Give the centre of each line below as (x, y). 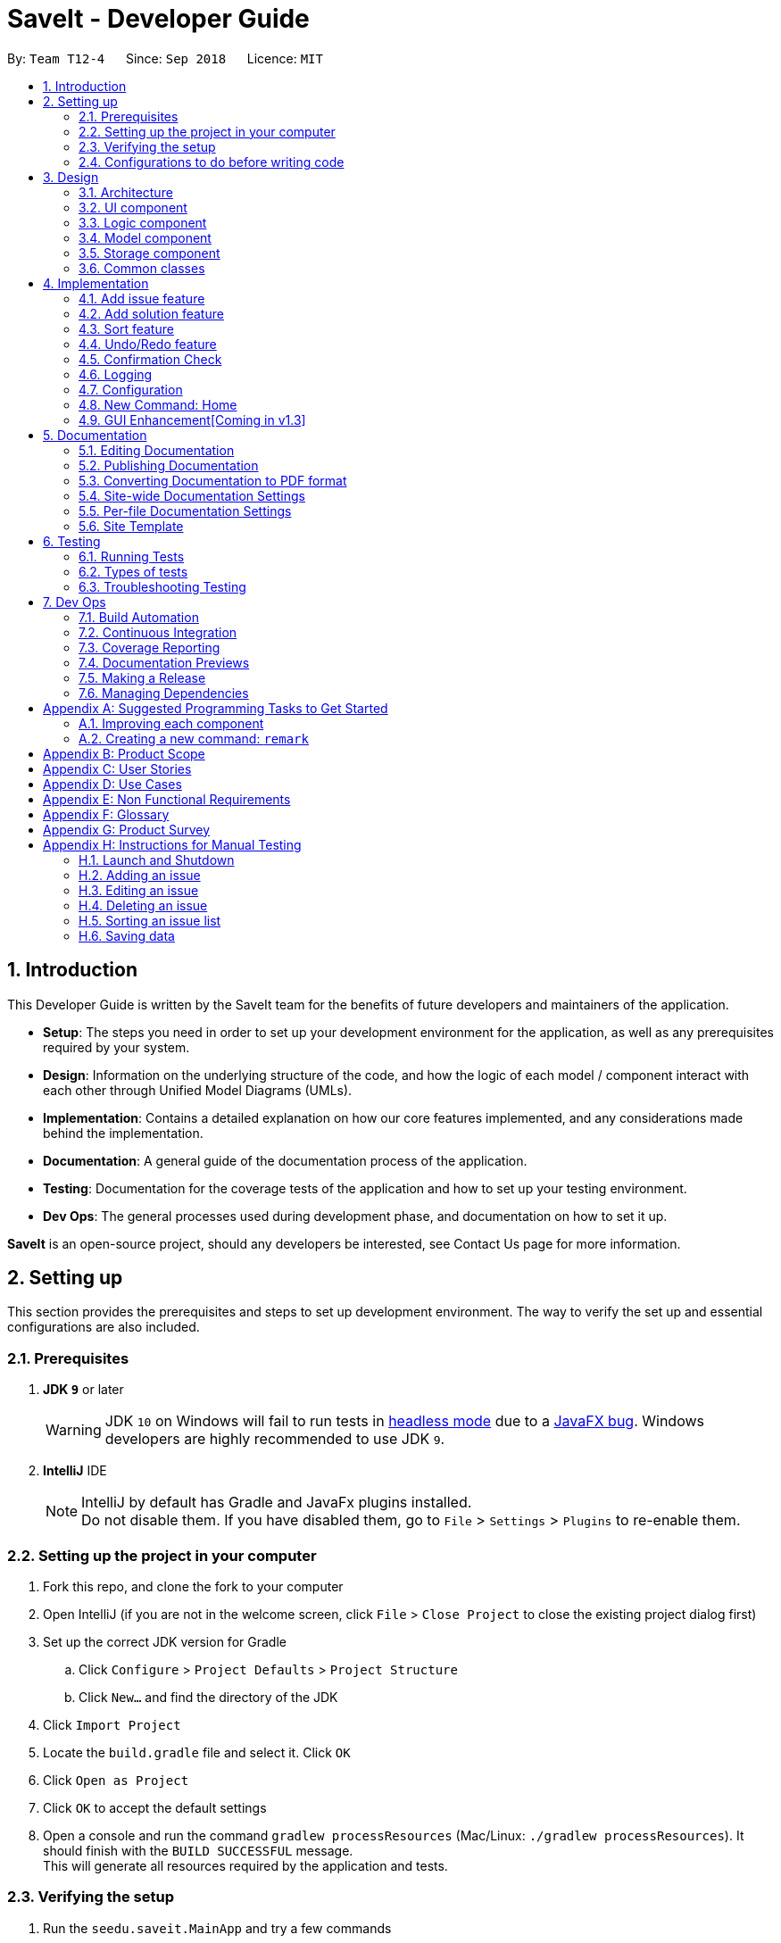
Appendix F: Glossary (106, 814)
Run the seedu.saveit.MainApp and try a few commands (217, 1928)
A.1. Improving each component (171, 723)
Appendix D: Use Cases (112, 784)
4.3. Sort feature (126, 328)
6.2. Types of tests (133, 571)
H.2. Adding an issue (140, 875)
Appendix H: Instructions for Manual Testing (172, 844)
